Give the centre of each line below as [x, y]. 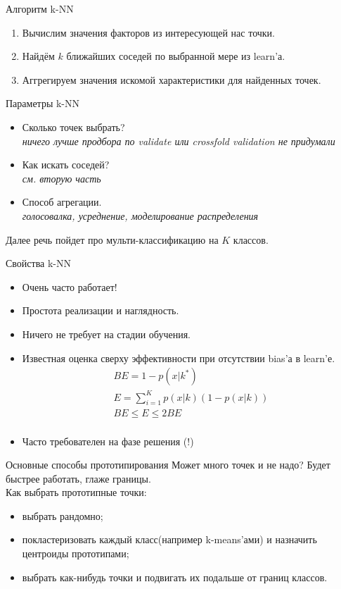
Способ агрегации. [62, 202]
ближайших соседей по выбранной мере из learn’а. [176, 56]
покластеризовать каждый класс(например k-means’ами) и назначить [169, 539]
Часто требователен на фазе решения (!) [108, 441]
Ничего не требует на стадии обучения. [106, 334]
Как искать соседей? [66, 165]
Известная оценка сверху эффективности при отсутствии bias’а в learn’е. [179, 358]
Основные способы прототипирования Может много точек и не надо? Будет [168, 465]
